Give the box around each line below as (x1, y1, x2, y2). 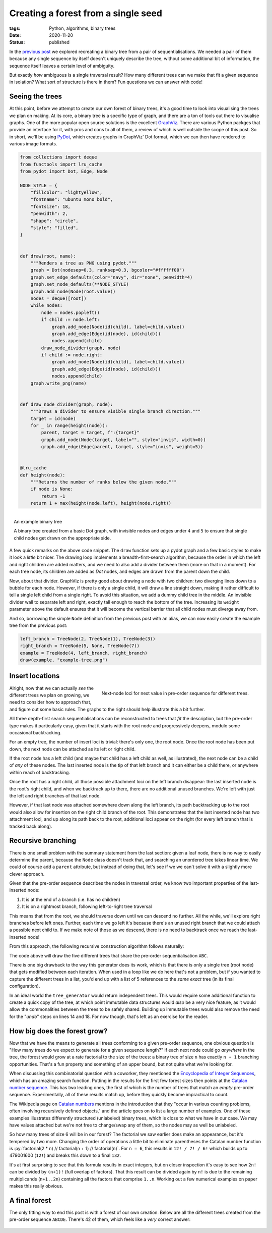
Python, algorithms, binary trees (49, 25, 116, 31)
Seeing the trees (9, 92, 62, 101)
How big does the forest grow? (9, 1027, 108, 1035)
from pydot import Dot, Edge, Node (20, 168, 108, 174)
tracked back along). (9, 823, 52, 829)
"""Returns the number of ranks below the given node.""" (30, 479, 177, 485)
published (49, 39, 70, 45)
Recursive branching (9, 836, 77, 845)
